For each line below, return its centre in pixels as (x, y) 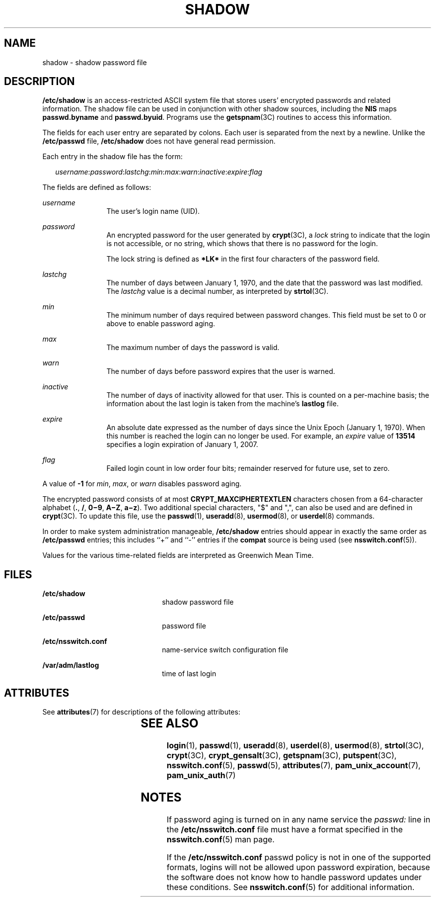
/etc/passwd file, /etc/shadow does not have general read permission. (159, 141)
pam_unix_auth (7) (201, 775)
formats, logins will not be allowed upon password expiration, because (298, 867)
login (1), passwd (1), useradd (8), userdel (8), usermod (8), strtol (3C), (295, 746)
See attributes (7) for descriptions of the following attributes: (141, 712)
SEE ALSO (170, 723)
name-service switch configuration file (225, 650)
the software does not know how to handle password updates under (294, 877)
